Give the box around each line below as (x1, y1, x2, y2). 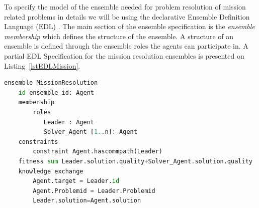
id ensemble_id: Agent (18, 89, 94, 96)
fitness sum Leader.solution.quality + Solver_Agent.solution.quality (18, 157, 252, 165)
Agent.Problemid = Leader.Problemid (33, 187, 155, 194)
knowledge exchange (18, 167, 83, 175)
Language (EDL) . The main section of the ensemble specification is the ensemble (4, 21, 255, 32)
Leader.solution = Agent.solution (33, 197, 141, 204)
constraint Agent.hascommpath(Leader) (33, 148, 162, 155)
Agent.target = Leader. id (33, 177, 120, 185)
